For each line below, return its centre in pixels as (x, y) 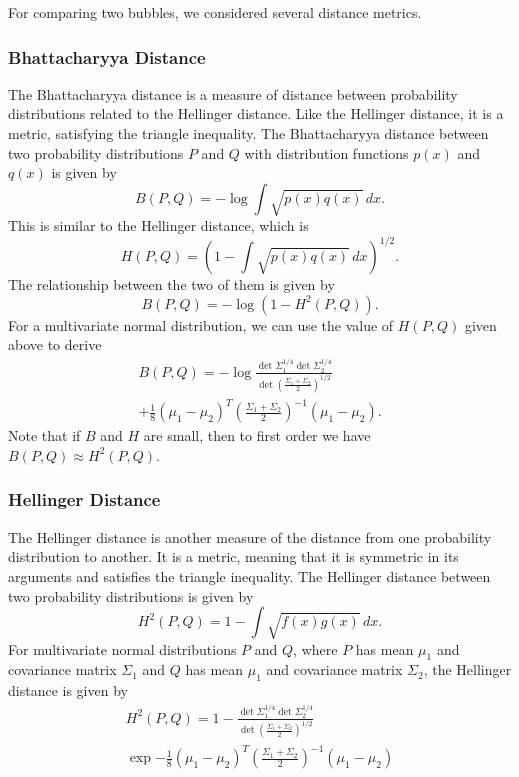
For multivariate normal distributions (122, 648)
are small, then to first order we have (257, 435)
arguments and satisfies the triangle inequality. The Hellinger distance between (249, 575)
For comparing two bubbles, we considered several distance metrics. (215, 12)
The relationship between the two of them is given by (171, 284)
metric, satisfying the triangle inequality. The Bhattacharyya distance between (248, 133)
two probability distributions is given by (131, 595)
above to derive (55, 344)
